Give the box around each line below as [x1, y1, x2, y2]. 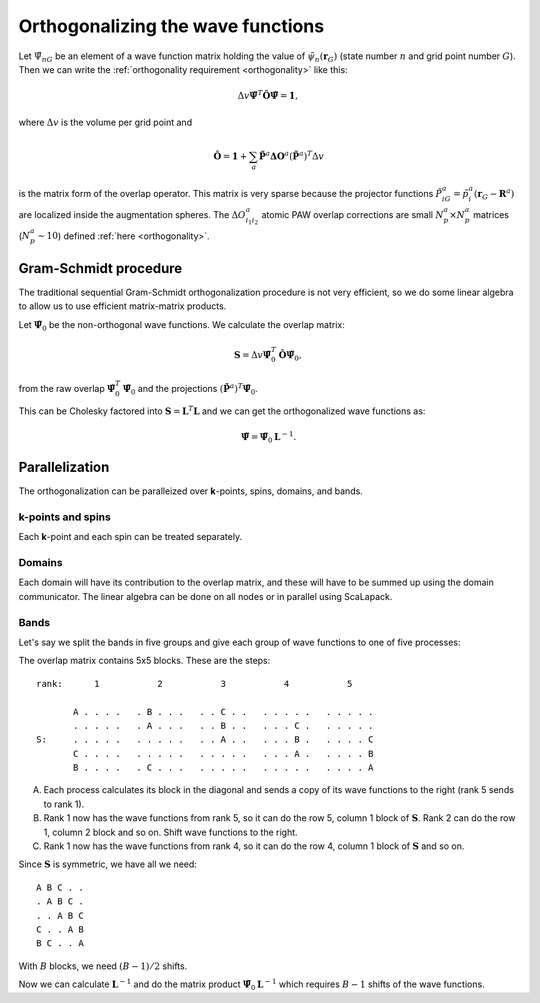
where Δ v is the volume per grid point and [18, 116, 193, 128]
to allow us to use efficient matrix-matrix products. [18, 300, 227, 312]
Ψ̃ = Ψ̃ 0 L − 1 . [240, 430, 297, 445]
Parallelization [18, 459, 110, 476]
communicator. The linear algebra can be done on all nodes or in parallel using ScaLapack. [18, 590, 393, 602]
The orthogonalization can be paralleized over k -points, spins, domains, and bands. [18, 485, 364, 497]
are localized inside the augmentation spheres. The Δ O [18, 208, 247, 220]
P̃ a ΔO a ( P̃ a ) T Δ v [258, 149, 325, 162]
